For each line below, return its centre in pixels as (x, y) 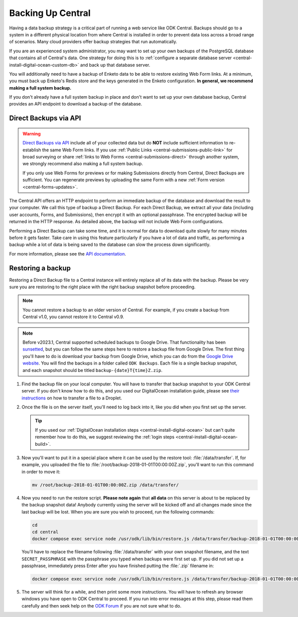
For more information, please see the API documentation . (68, 253)
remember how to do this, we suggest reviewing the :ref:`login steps (105, 437)
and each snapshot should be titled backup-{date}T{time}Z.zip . (92, 370)
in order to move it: (41, 472)
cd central (45, 532)
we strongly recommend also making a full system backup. (83, 164)
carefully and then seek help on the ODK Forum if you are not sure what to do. (102, 606)
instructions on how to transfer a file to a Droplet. (72, 398)
